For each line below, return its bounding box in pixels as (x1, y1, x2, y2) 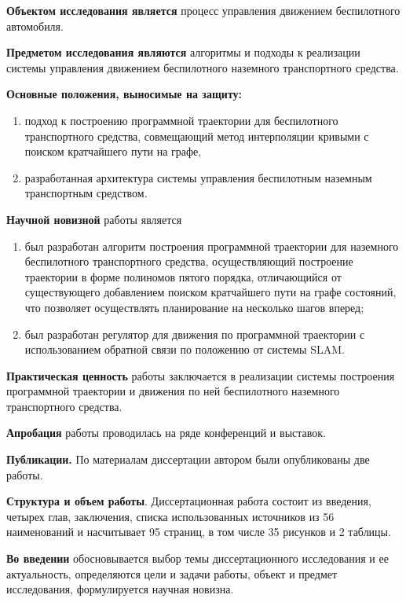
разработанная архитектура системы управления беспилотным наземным (24, 169, 372, 185)
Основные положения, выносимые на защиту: (6, 86, 243, 102)
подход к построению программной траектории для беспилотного (24, 112, 338, 128)
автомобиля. (6, 17, 64, 34)
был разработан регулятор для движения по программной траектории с (24, 325, 365, 342)
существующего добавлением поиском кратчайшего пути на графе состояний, (24, 284, 397, 300)
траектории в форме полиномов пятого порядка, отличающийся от (24, 268, 342, 284)
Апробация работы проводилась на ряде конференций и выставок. (6, 424, 326, 441)
